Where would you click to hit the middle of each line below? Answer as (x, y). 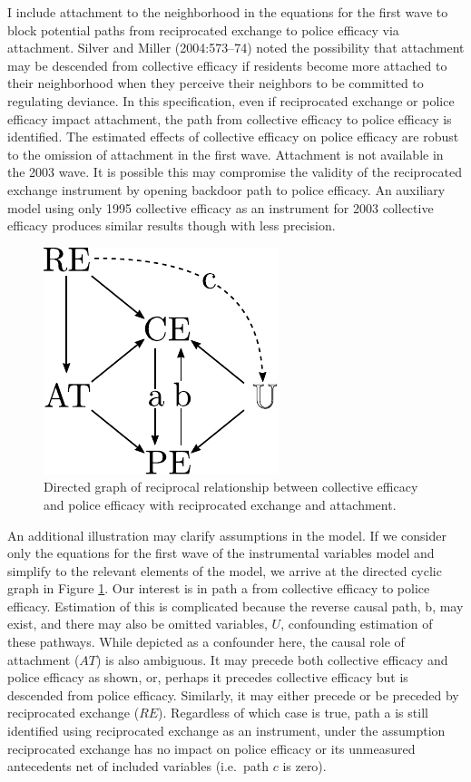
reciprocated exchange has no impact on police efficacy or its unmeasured (211, 748)
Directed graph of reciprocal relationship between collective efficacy (231, 487)
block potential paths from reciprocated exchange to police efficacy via (203, 29)
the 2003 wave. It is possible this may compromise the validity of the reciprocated (235, 172)
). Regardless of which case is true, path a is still (293, 713)
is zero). (304, 766)
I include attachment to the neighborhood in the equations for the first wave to (228, 12)
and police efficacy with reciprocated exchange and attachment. (220, 504)
